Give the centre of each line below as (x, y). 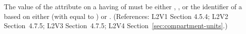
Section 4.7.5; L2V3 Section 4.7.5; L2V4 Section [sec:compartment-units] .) (116, 25)
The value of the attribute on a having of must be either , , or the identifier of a (123, 6)
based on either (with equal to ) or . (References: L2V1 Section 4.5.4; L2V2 (116, 16)
